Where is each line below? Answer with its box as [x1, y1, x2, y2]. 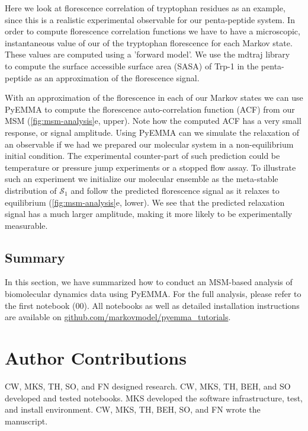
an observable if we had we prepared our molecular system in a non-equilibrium [5, 138, 294, 150]
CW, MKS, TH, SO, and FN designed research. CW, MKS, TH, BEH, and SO [5, 379, 291, 392]
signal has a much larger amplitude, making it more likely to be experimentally [5, 207, 293, 220]
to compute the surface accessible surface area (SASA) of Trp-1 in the [5, 59, 259, 72]
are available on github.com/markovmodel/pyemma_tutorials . [5, 311, 231, 323]
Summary [5, 248, 65, 266]
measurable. [5, 219, 48, 231]
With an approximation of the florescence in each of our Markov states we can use [5, 91, 303, 104]
